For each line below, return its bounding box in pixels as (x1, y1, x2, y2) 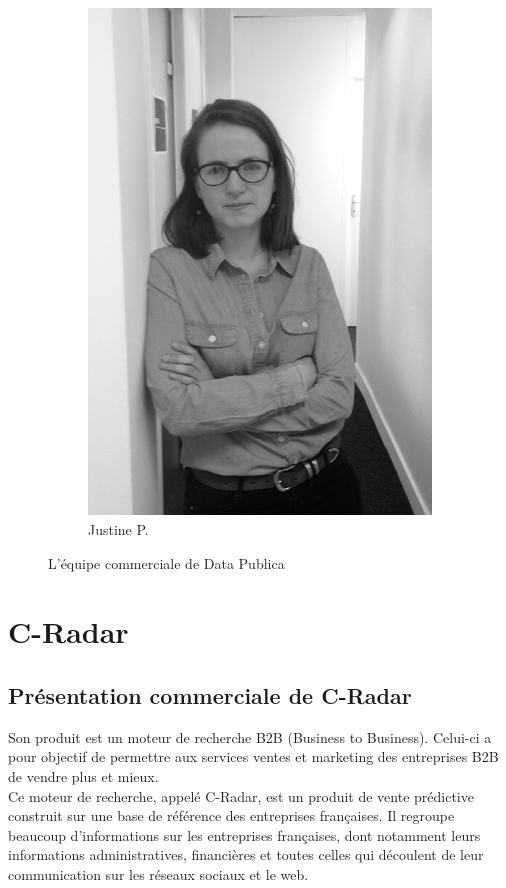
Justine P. (88, 518, 149, 539)
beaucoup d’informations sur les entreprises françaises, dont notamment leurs (8, 824, 481, 845)
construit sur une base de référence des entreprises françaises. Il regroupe (8, 805, 455, 826)
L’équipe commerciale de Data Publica (48, 552, 285, 573)
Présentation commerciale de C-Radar (8, 679, 412, 710)
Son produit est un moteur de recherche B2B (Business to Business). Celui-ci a (8, 726, 492, 747)
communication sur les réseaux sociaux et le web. (8, 863, 309, 884)
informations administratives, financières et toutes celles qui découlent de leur (8, 844, 484, 865)
